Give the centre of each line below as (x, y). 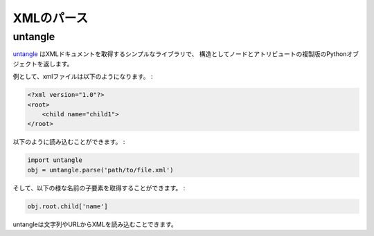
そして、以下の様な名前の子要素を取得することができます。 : (99, 188)
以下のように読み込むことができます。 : (69, 142)
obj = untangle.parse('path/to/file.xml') (100, 170)
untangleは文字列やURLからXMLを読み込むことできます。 (95, 224)
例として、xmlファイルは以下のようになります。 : (83, 77)
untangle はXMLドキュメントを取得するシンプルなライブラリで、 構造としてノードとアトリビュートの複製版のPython (180, 54)
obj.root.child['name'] (68, 206)
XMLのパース (51, 18)
